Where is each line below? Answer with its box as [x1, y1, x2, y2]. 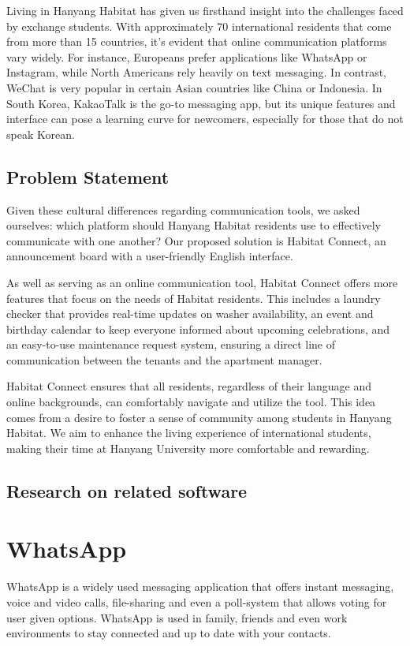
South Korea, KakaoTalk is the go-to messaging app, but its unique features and [6, 95, 396, 111]
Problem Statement [6, 164, 170, 189]
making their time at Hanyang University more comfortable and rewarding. [6, 439, 370, 456]
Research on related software [6, 478, 248, 502]
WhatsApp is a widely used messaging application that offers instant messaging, [6, 578, 394, 595]
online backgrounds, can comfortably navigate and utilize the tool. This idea [6, 394, 376, 410]
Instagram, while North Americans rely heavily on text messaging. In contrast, [6, 64, 387, 80]
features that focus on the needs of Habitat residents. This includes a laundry [6, 289, 381, 306]
